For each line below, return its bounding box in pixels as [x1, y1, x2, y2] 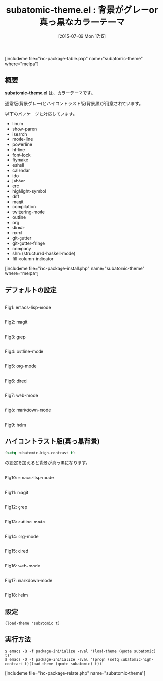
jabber [12, 178, 25, 183]
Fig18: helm [5, 592, 28, 598]
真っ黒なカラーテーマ [39, 17, 125, 28]
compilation [12, 204, 36, 209]
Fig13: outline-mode [5, 519, 45, 525]
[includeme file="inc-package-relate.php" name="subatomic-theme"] [5, 670, 145, 676]
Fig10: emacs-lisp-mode [5, 475, 54, 481]
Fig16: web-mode [5, 563, 41, 569]
